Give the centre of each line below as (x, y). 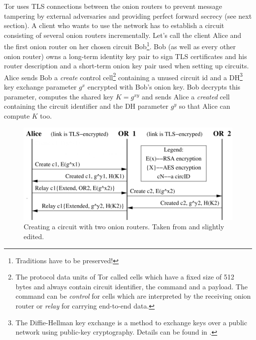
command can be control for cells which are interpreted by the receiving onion (133, 296)
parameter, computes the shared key (59, 96)
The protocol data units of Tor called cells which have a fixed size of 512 (125, 277)
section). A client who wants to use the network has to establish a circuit (114, 25)
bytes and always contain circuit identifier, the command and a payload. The (131, 286)
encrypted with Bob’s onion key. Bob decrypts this (164, 87)
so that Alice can (205, 106)
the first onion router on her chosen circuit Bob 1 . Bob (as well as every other (120, 46)
